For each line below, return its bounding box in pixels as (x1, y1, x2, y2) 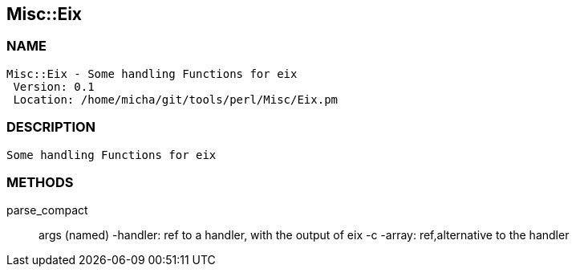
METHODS (6, 173, 74, 190)
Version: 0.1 (13, 79, 95, 93)
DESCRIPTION (6, 119, 96, 136)
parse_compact (6, 203, 88, 218)
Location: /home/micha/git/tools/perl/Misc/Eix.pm (13, 92, 339, 106)
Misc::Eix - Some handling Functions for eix (6, 67, 298, 80)
